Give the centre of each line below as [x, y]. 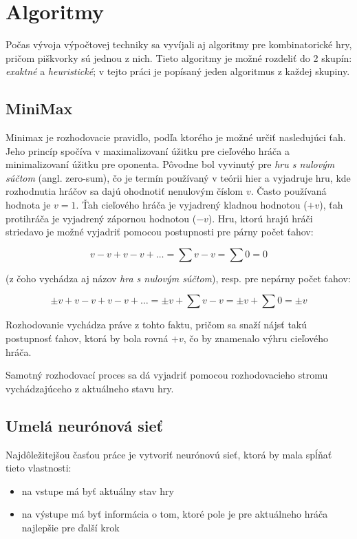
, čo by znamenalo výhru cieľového [256, 338]
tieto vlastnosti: [39, 468]
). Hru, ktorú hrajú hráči [260, 218]
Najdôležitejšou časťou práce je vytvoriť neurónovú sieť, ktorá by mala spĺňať [169, 454]
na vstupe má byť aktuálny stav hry [98, 490]
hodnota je [28, 205]
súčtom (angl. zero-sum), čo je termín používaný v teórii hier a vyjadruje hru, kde [178, 177]
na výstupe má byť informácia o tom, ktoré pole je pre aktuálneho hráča [175, 514]
